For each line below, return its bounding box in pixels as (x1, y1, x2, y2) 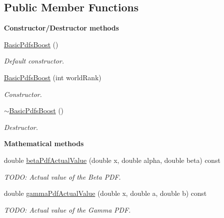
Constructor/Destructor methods (4, 23, 119, 33)
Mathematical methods (4, 138, 84, 149)
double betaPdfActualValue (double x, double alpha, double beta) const (4, 155, 221, 165)
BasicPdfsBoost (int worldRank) (4, 72, 102, 82)
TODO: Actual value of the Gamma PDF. (4, 204, 131, 215)
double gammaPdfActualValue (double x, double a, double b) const (4, 188, 207, 198)
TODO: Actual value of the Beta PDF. (4, 171, 121, 182)
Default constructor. (4, 56, 64, 66)
